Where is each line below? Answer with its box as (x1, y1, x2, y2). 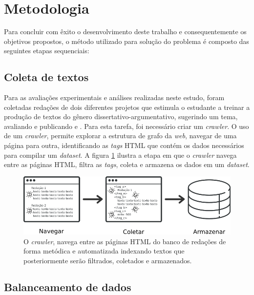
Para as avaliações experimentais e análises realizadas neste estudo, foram (4, 92, 225, 103)
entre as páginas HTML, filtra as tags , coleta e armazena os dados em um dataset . (4, 159, 250, 169)
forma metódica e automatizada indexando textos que (23, 246, 185, 256)
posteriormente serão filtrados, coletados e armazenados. (23, 255, 192, 265)
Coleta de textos (4, 69, 89, 84)
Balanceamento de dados (4, 279, 131, 294)
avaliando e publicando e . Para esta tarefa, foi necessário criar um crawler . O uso (4, 121, 249, 131)
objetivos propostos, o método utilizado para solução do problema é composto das (4, 36, 249, 46)
